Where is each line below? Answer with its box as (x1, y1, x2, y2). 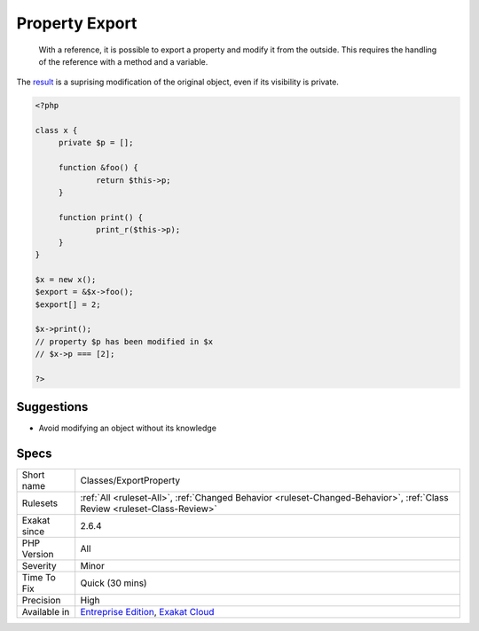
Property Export (16, 13, 137, 33)
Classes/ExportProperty (80, 475, 181, 487)
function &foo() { (58, 162, 139, 173)
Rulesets (21, 497, 58, 509)
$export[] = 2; (35, 299, 101, 310)
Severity (21, 560, 57, 572)
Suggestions (16, 399, 89, 414)
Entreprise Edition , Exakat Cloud (80, 606, 215, 619)
